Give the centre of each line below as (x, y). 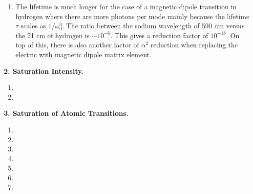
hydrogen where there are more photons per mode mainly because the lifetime (132, 16)
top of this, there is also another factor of (77, 45)
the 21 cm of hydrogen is (53, 35)
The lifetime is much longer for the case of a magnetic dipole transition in (126, 6)
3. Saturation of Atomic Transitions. (66, 113)
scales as (33, 26)
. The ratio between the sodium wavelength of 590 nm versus (153, 26)
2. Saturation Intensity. (44, 71)
